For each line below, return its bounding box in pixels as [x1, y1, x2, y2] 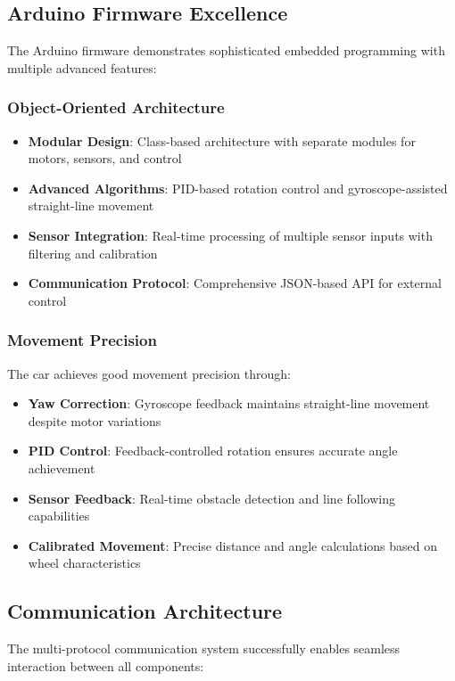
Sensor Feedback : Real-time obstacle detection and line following [28, 488, 395, 507]
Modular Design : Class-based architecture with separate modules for [28, 131, 416, 150]
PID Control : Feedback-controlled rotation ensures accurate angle [28, 441, 398, 460]
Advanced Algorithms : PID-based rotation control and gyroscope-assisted [28, 178, 448, 197]
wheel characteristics [28, 554, 141, 572]
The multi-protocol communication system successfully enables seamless [7, 639, 401, 658]
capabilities [28, 506, 90, 525]
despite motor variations [28, 411, 161, 430]
